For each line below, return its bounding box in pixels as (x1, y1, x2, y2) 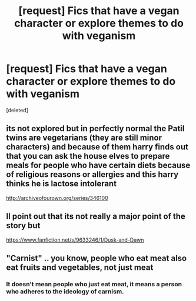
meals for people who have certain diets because (6, 160, 191, 170)
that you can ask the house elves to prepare (6, 151, 170, 161)
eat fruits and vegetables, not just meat (6, 262, 154, 272)
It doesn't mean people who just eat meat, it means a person (6, 280, 182, 288)
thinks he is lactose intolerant (6, 179, 117, 189)
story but (6, 220, 41, 230)
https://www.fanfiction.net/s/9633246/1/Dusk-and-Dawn (6, 236, 144, 243)
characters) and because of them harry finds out (6, 142, 188, 152)
